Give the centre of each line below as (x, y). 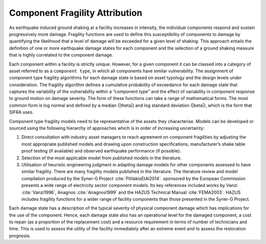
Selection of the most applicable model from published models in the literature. (101, 158)
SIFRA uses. (21, 112)
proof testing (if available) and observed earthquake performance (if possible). (101, 151)
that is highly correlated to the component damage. (61, 55)
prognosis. (20, 236)
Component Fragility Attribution (76, 13)
